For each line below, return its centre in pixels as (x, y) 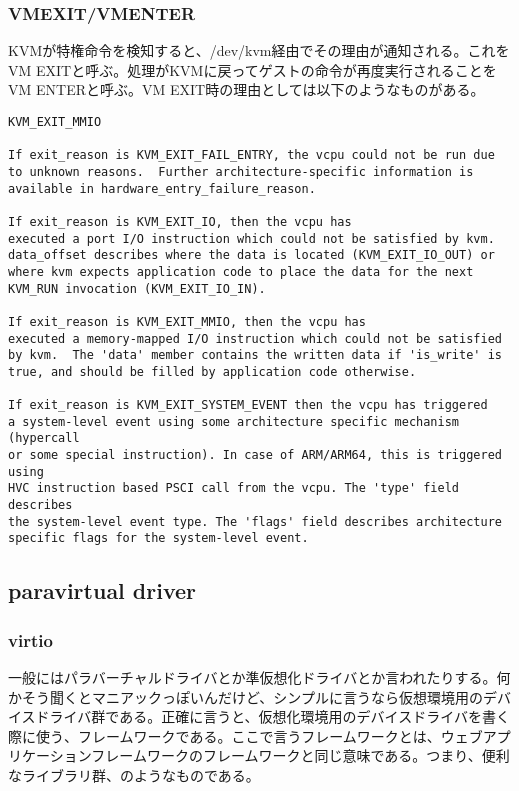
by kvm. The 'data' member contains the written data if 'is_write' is (255, 355)
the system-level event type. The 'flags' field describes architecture (255, 521)
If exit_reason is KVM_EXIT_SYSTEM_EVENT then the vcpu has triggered (248, 405)
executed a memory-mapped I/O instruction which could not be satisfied (255, 338)
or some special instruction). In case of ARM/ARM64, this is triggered (255, 455)
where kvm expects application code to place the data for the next (241, 271)
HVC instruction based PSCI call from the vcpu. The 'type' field (234, 488)
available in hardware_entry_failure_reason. (162, 188)
